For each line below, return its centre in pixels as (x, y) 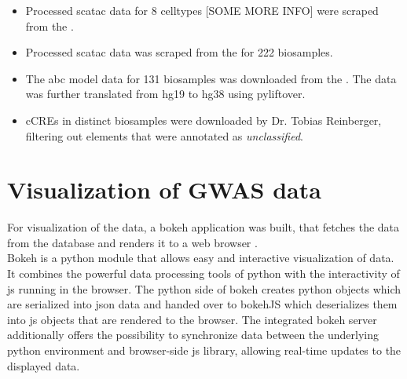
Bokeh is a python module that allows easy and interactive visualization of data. (201, 258)
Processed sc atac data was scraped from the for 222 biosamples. (179, 52)
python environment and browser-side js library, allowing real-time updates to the (204, 350)
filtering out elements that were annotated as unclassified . (164, 135)
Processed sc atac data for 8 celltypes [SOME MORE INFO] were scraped (202, 10)
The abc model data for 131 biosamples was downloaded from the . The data (211, 78)
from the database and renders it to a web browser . (132, 242)
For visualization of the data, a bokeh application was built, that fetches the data (203, 227)
